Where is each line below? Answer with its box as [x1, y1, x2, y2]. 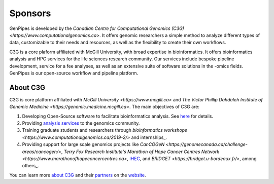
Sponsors [9, 8, 51, 19]
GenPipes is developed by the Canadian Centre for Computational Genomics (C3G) [9, 25, 185, 31]
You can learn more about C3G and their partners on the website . [9, 172, 147, 178]
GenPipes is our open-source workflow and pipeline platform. [9, 70, 139, 76]
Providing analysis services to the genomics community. [22, 120, 140, 126]
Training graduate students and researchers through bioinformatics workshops [22, 127, 187, 133]
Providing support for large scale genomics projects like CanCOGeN [22, 141, 165, 148]
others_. [22, 163, 39, 169]
